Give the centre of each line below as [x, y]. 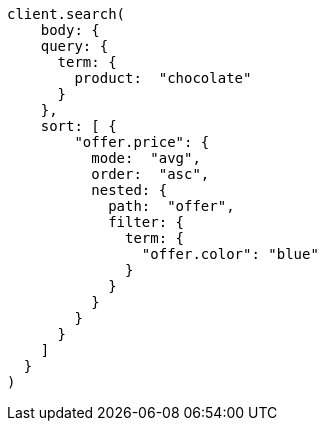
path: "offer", [171, 206]
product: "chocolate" [163, 78]
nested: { [129, 190]
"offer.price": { [142, 142]
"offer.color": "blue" [230, 254]
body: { [70, 30]
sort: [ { [78, 126]
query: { [74, 46]
